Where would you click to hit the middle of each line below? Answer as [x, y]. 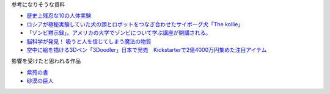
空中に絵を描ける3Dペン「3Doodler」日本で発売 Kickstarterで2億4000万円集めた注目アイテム [147, 49]
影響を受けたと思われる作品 [46, 61]
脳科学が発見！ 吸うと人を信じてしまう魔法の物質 [89, 41]
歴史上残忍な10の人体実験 [59, 16]
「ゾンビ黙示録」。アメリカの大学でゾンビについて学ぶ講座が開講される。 [119, 33]
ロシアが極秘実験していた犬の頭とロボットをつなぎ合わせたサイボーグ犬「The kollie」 [135, 24]
